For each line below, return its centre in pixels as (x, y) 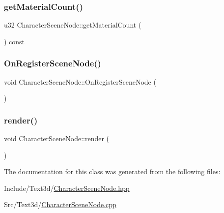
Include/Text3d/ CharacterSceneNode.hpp (67, 188)
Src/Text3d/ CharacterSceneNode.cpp (60, 204)
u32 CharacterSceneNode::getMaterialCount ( (73, 25)
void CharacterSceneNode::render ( (57, 138)
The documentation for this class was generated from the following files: (112, 171)
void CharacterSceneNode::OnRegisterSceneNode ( (80, 81)
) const (14, 41)
